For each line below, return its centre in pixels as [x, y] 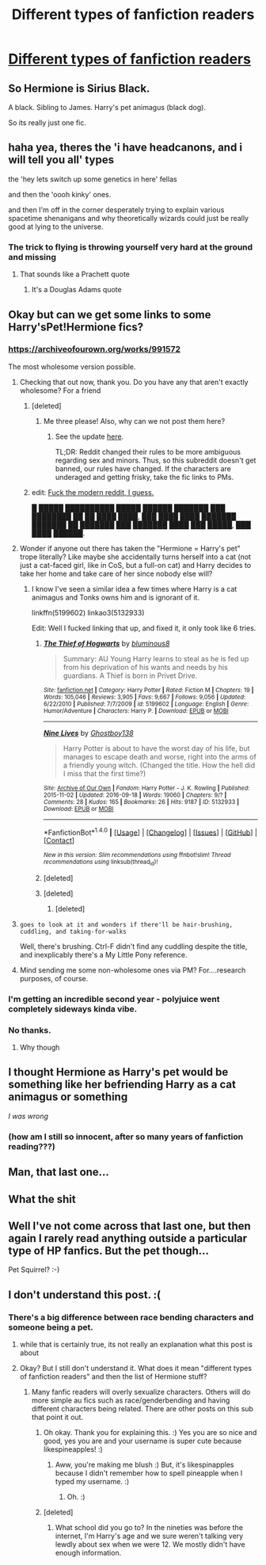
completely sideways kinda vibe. [72, 1009]
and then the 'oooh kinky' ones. [60, 194]
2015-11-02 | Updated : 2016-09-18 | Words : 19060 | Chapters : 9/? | [135, 795]
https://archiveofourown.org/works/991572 [94, 349]
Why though [40, 1047]
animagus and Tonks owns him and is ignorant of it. [116, 597]
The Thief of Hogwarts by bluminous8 [106, 643]
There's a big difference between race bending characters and [131, 1317]
